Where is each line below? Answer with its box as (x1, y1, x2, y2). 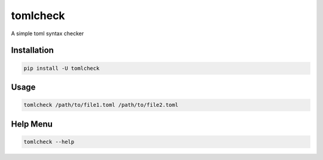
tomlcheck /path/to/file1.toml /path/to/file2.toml (23, 101, 179, 109)
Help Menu (11, 119, 53, 129)
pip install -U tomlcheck (23, 64, 100, 72)
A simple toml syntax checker (11, 30, 84, 37)
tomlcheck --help (23, 138, 75, 145)
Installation (11, 45, 54, 56)
